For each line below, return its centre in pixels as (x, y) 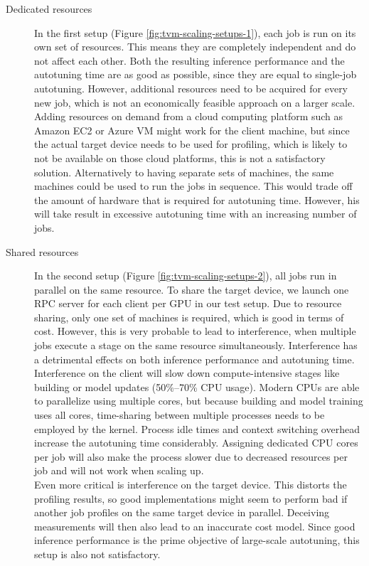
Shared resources (42, 251)
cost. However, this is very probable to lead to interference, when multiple (195, 331)
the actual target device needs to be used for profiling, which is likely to (191, 144)
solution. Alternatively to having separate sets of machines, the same (184, 172)
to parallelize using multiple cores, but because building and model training (199, 401)
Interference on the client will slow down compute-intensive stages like (187, 373)
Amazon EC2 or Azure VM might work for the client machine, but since (192, 130)
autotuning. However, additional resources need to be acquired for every (191, 88)
